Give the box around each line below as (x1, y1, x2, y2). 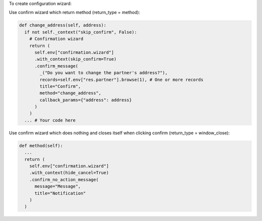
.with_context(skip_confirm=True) (34, 56, 116, 62)
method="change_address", (39, 90, 101, 96)
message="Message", (34, 184, 81, 189)
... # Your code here (24, 117, 76, 123)
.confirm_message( (34, 63, 79, 69)
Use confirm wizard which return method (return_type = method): (9, 10, 140, 16)
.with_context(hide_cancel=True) (29, 170, 109, 175)
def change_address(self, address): (19, 22, 107, 28)
